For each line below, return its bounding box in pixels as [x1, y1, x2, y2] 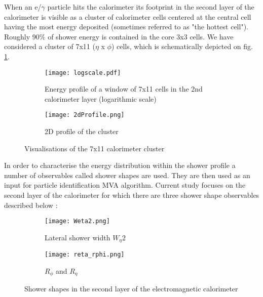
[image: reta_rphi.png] [45, 251, 125, 259]
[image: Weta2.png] [45, 218, 110, 225]
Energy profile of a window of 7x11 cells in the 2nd [45, 83, 203, 94]
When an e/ [4, 2, 42, 12]
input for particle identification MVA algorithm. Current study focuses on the [4, 180, 246, 190]
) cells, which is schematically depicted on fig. [111, 41, 253, 52]
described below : [4, 199, 58, 210]
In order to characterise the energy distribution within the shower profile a [4, 160, 236, 171]
